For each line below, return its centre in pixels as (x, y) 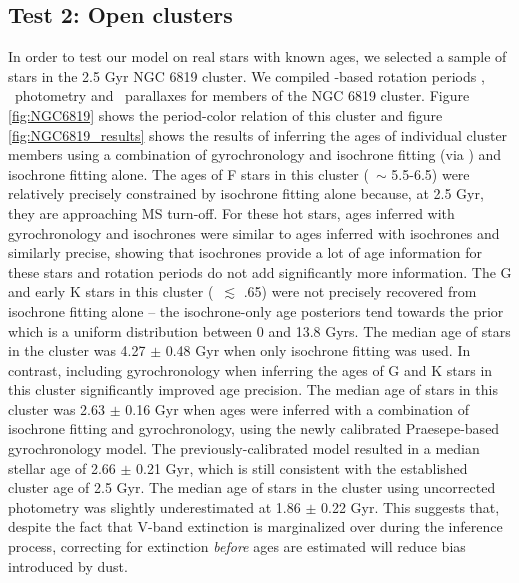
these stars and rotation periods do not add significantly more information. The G (260, 271)
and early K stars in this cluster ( (111, 291)
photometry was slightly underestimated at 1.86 (154, 506)
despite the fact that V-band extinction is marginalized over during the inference (255, 526)
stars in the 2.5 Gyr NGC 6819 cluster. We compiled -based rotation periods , (246, 75)
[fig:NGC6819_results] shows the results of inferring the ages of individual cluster (258, 134)
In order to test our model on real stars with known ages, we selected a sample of (257, 56)
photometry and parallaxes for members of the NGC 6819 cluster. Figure (242, 95)
